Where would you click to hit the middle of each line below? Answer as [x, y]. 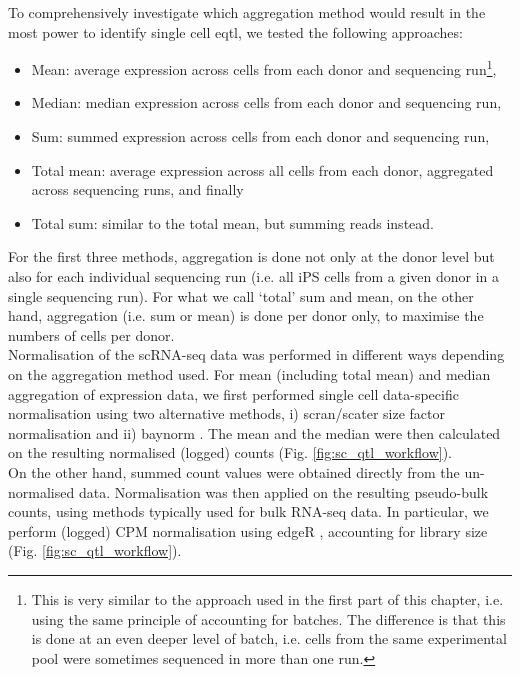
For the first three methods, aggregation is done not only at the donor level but [251, 256]
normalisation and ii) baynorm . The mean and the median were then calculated [254, 432]
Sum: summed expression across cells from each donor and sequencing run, [260, 136]
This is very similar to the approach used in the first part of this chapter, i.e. [267, 598]
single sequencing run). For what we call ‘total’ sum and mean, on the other [241, 295]
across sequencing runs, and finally [137, 189]
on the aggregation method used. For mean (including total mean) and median [249, 373]
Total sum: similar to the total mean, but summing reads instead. [232, 222]
